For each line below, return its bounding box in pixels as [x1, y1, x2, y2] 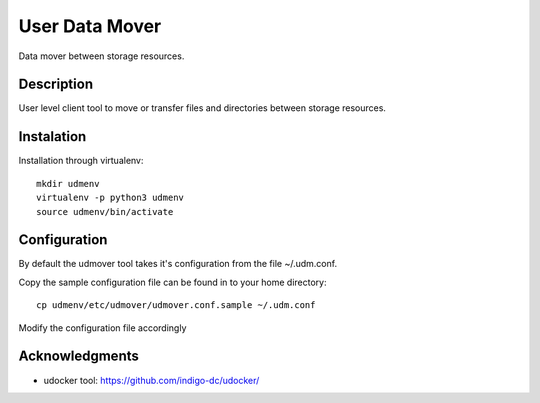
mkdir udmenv [36, 178, 100, 189]
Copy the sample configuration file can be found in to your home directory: [18, 276, 327, 288]
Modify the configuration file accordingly [18, 321, 187, 334]
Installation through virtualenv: [18, 155, 144, 167]
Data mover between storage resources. [18, 50, 185, 62]
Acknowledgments [18, 348, 140, 365]
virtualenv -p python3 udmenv [36, 192, 185, 204]
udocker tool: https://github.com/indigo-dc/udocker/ [43, 374, 260, 386]
